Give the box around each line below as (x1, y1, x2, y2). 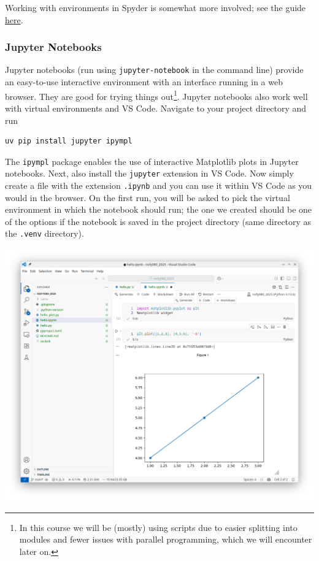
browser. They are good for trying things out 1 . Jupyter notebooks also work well (5, 88, 308, 102)
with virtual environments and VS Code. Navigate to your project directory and (5, 101, 307, 114)
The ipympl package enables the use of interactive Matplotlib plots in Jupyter (5, 155, 299, 167)
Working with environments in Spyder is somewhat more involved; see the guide (5, 1, 306, 13)
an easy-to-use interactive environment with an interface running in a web (5, 75, 283, 88)
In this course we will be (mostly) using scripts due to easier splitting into (19, 521, 298, 533)
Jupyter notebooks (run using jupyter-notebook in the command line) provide (5, 63, 304, 76)
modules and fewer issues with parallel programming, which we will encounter (19, 533, 312, 546)
